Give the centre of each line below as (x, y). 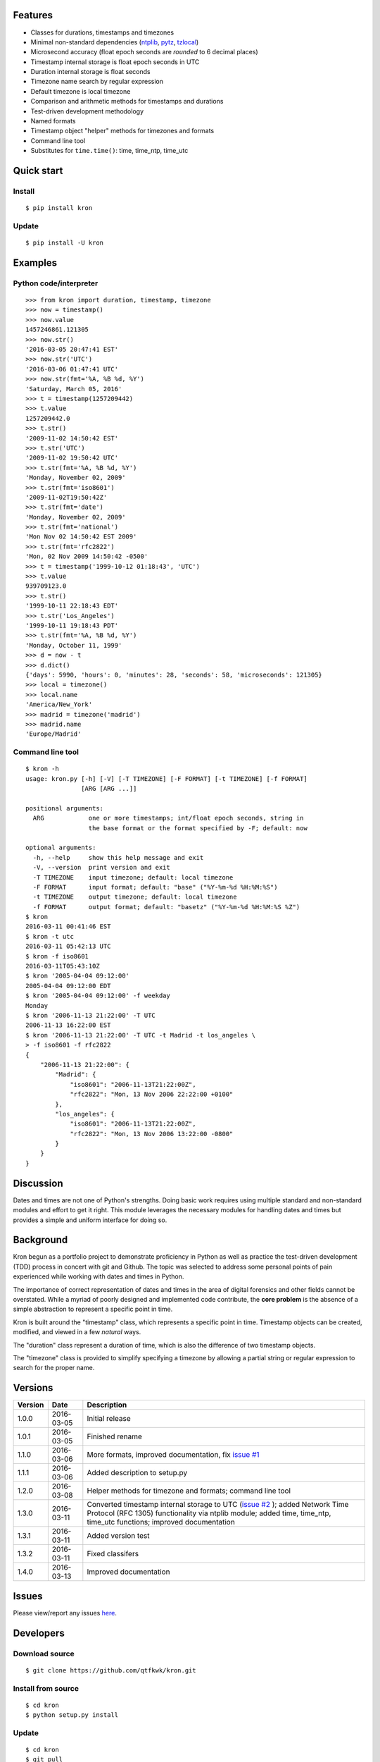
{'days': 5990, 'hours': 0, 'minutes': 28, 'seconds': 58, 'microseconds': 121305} (174, 674)
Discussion (38, 1183)
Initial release (109, 1419)
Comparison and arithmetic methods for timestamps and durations (127, 101)
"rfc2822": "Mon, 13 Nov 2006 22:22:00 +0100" (152, 1095)
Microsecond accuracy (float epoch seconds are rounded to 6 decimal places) (144, 52)
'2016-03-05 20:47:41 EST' (72, 350)
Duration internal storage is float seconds (90, 72)
